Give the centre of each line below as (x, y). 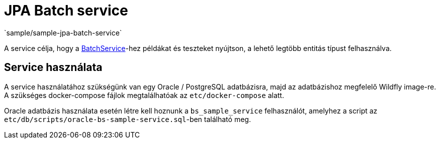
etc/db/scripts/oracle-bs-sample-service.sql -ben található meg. (127, 119)
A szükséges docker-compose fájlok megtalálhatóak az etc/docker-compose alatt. (144, 95)
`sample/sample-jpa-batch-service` (63, 32)
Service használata (53, 67)
